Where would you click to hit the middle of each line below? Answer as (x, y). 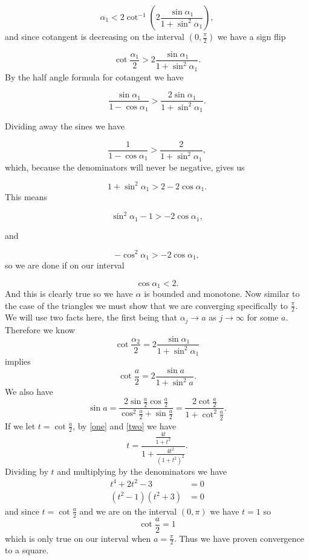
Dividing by (27, 471)
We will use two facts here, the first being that (91, 317)
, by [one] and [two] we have (125, 425)
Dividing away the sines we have (65, 126)
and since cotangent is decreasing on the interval (95, 36)
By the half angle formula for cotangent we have (94, 77)
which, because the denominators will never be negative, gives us (125, 167)
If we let (20, 425)
